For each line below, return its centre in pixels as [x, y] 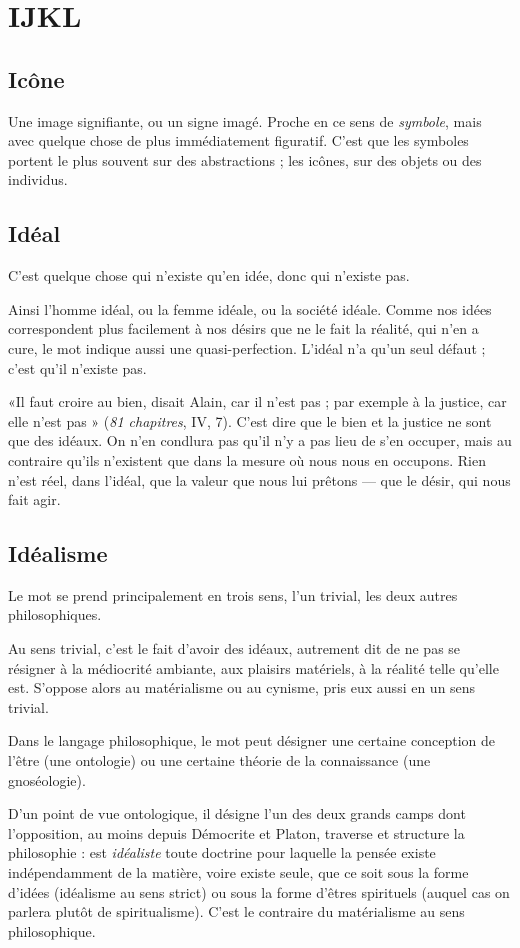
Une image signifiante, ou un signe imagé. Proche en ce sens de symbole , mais [245, 120]
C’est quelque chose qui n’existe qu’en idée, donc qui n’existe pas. [209, 275]
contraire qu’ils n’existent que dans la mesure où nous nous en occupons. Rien [247, 459]
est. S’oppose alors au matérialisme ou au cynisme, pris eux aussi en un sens [242, 687]
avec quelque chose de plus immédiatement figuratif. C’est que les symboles [238, 140]
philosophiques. [55, 614]
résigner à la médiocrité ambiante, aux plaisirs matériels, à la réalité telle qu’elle [253, 667]
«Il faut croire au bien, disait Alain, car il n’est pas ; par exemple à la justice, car [257, 401]
